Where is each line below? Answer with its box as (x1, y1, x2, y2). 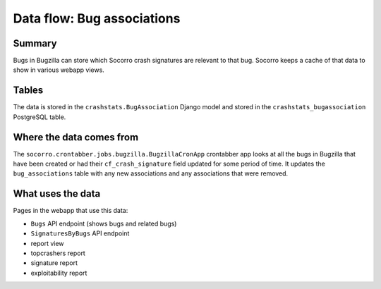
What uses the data (13, 187, 101, 200)
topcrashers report (30, 249, 86, 257)
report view (30, 239, 64, 247)
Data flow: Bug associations (13, 11, 181, 26)
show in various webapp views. (13, 66, 105, 74)
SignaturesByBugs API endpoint (30, 229, 130, 238)
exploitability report (30, 269, 87, 277)
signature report (30, 259, 78, 267)
